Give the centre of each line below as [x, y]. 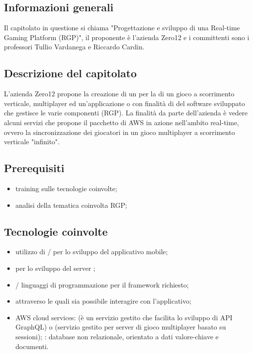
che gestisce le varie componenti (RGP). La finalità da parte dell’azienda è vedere [126, 113]
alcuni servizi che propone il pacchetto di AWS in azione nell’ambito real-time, [122, 122]
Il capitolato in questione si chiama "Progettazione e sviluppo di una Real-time [122, 28]
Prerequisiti [34, 168]
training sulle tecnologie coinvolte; [66, 188]
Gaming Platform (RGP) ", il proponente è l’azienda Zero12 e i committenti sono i [127, 37]
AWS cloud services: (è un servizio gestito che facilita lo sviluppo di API [124, 317]
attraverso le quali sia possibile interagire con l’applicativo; [103, 301]
